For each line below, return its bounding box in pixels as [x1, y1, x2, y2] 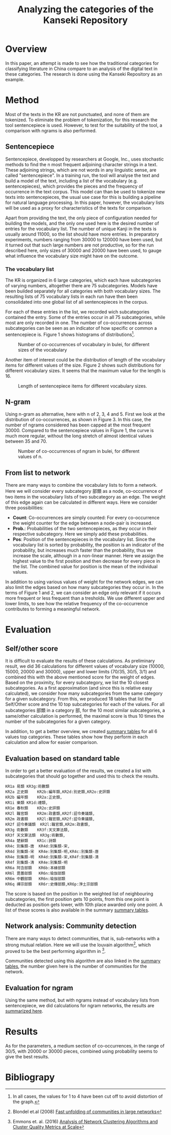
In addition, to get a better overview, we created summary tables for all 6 [5, 729, 158, 735]
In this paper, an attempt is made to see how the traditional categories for [5, 60, 159, 66]
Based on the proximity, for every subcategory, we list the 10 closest [5, 679, 149, 686]
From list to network [5, 468, 70, 477]
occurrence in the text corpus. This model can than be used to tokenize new [5, 188, 165, 195]
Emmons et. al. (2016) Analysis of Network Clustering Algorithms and [12, 1118, 158, 1124]
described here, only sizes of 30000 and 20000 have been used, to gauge [5, 247, 162, 254]
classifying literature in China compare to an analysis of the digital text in [5, 65, 158, 72]
